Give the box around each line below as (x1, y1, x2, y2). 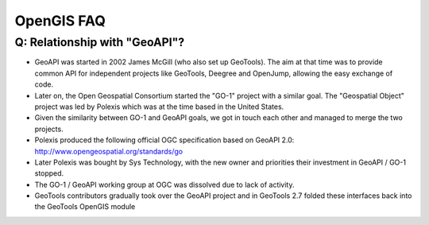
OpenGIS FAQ (14, 12, 106, 29)
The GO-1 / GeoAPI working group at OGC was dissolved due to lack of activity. (34, 180, 295, 189)
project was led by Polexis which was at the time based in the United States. (34, 102, 284, 111)
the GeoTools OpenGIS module (34, 202, 136, 211)
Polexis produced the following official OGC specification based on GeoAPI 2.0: (34, 135, 295, 145)
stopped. (34, 169, 64, 178)
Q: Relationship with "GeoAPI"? (14, 35, 185, 49)
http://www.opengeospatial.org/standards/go (34, 146, 183, 156)
